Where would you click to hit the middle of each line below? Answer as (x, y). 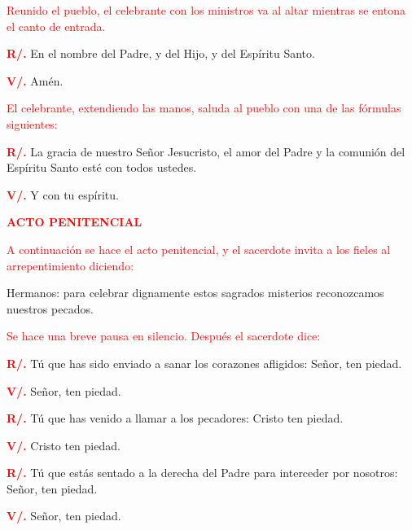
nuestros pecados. (50, 308)
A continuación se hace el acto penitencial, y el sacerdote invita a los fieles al (199, 249)
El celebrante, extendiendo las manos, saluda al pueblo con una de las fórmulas (204, 108)
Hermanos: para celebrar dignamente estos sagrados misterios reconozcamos (195, 293)
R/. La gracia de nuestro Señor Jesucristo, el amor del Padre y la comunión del (206, 151)
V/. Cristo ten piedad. (64, 445)
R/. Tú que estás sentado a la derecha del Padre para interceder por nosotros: (202, 473)
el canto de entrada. (56, 26)
